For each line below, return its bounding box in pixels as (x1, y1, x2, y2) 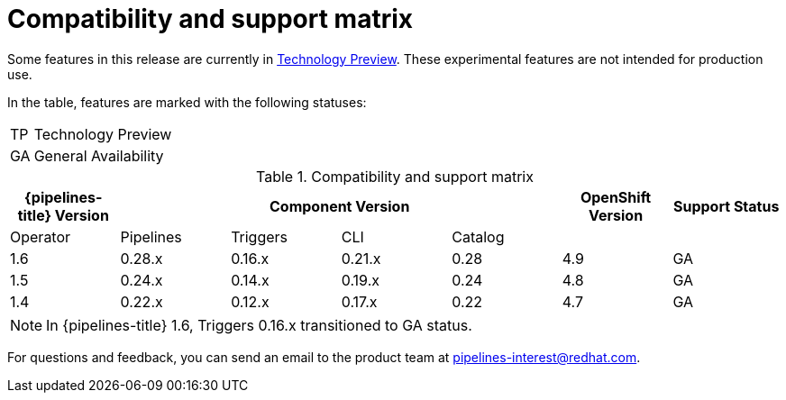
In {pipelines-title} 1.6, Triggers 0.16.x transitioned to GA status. (46, 315, 472, 334)
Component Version (270, 196, 410, 215)
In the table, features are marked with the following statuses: (7, 94, 367, 110)
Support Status (672, 196, 780, 215)
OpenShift (580, 187, 652, 206)
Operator (10, 227, 71, 246)
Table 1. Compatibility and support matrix (256, 167, 534, 186)
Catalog (452, 227, 505, 246)
